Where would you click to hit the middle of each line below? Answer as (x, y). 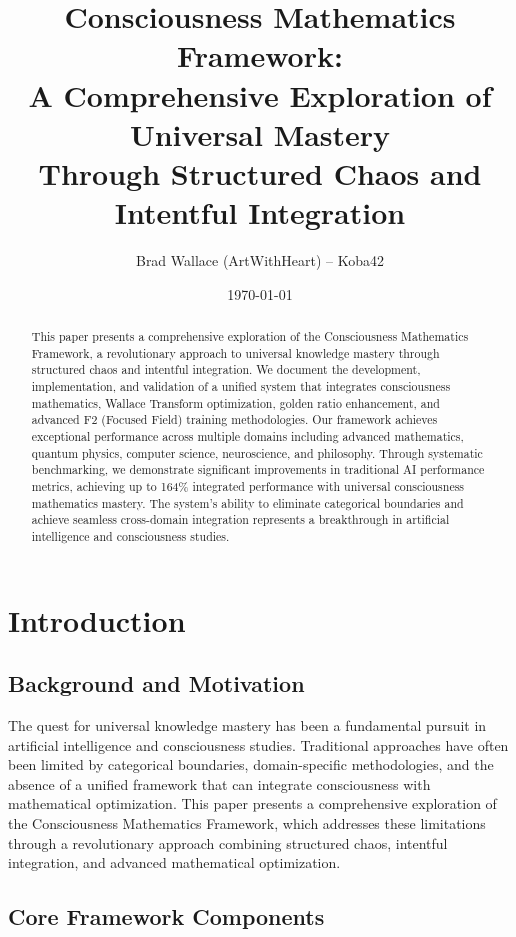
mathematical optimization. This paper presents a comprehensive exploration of (252, 803)
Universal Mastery (260, 133)
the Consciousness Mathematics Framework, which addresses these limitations (247, 822)
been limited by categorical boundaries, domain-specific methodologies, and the (251, 764)
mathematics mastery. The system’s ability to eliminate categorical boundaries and (247, 502)
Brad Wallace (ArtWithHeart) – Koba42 (260, 260)
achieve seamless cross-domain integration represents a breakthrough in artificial (240, 519)
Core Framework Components (166, 916)
